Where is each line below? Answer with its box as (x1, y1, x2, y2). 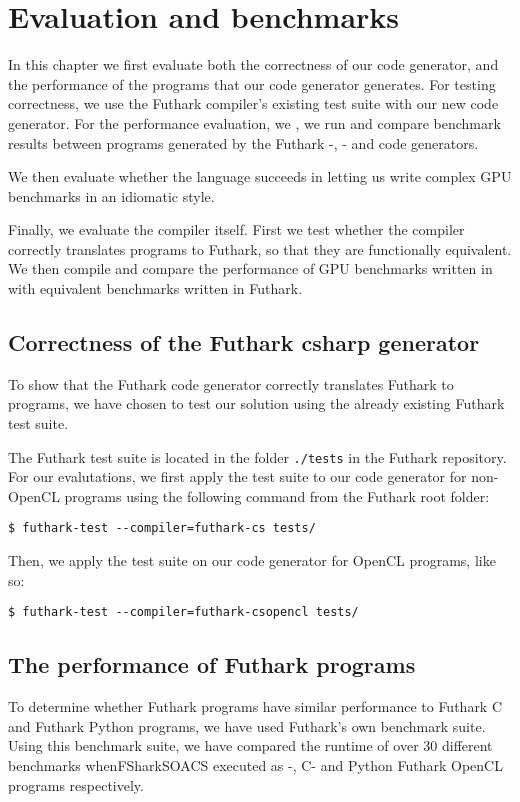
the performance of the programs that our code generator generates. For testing (8, 73, 496, 94)
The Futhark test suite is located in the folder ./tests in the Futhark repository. (8, 446, 507, 467)
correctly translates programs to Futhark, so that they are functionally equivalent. (8, 238, 512, 259)
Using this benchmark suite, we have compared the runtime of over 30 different (8, 735, 493, 756)
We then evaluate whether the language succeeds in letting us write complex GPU (8, 166, 512, 187)
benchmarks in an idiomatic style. (8, 185, 215, 206)
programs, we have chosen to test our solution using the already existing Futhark (8, 393, 505, 414)
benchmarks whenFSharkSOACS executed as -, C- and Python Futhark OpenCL (8, 754, 503, 775)
